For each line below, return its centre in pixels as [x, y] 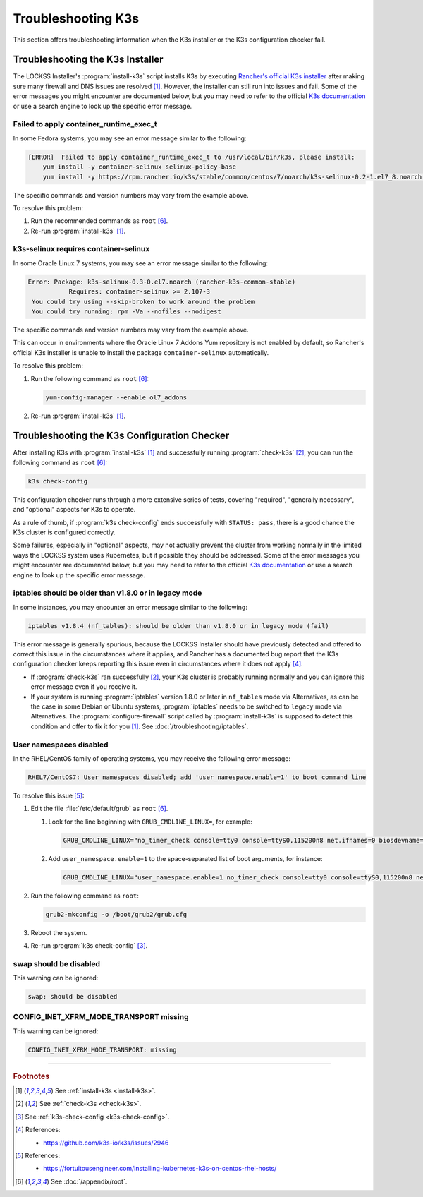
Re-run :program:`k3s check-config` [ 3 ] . [89, 945]
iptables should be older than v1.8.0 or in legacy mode [108, 593]
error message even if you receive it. [84, 687]
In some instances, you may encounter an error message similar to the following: [130, 607]
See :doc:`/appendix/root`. [89, 1181]
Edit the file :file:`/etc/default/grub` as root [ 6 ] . [99, 809]
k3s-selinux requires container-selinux [81, 249]
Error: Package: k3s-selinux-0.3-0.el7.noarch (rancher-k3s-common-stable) [162, 282]
